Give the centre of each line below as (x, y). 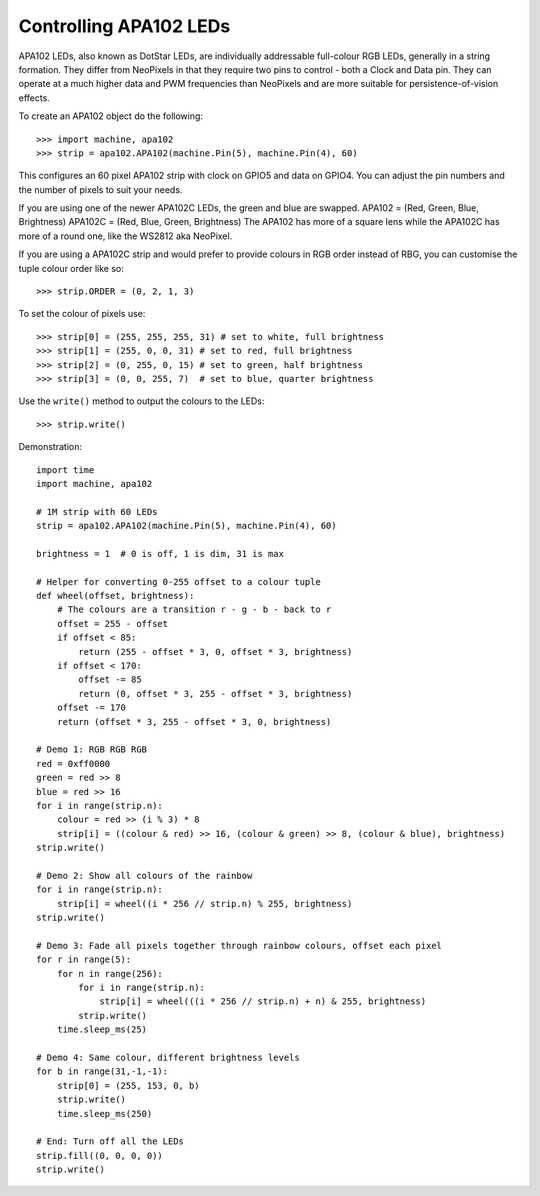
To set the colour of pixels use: (82, 314)
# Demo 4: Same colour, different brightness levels (168, 1057)
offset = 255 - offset (112, 623)
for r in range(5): (84, 959)
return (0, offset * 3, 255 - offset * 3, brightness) (215, 693)
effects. (34, 97)
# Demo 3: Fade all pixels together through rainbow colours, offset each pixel (239, 945)
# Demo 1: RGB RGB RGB (92, 749)
